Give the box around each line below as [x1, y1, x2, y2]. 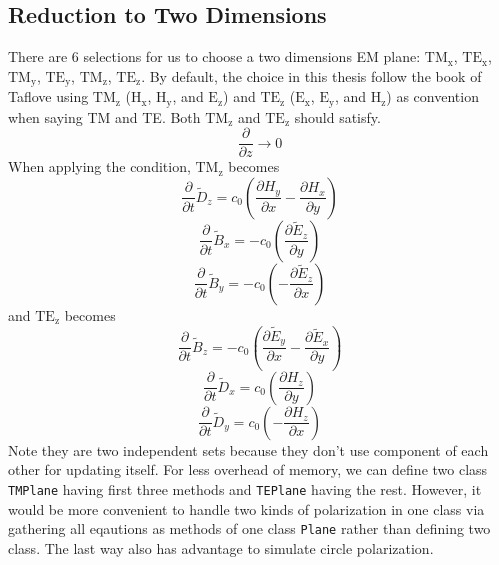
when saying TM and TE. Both [8, 106, 201, 127]
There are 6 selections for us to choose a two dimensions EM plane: [8, 46, 421, 67]
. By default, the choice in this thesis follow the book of [141, 65, 482, 86]
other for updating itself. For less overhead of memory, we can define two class [8, 459, 488, 480]
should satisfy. [294, 106, 381, 127]
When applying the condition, [8, 156, 191, 177]
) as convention [386, 86, 479, 107]
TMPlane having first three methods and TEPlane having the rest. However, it [8, 479, 482, 500]
